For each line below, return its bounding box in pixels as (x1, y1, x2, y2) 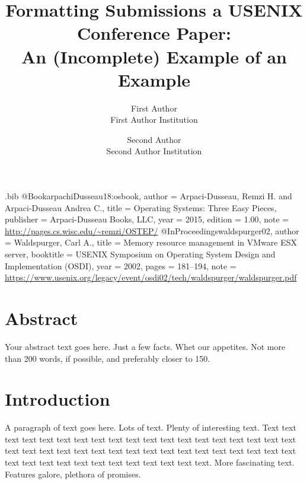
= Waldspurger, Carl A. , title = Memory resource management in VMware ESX (5, 236, 297, 249)
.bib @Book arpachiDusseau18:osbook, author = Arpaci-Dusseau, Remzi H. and (5, 190, 292, 202)
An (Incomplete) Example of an (21, 44, 287, 68)
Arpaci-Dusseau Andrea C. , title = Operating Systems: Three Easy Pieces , (5, 201, 277, 214)
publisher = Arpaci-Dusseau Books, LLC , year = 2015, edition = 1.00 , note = (5, 213, 289, 225)
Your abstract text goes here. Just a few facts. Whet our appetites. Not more (5, 340, 286, 352)
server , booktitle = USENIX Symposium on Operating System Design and (5, 248, 276, 260)
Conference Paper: (76, 21, 232, 45)
